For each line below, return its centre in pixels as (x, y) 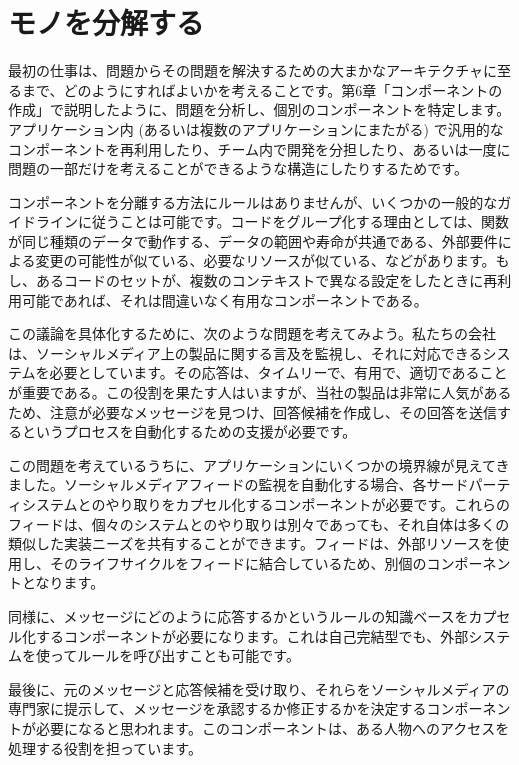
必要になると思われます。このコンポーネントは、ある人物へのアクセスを (272, 727)
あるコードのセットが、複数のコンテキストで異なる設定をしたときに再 (266, 280)
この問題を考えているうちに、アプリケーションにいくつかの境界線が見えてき (259, 464)
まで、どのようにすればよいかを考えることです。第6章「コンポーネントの (262, 89)
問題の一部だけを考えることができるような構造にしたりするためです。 (238, 168)
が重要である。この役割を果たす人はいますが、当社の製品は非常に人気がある (260, 392)
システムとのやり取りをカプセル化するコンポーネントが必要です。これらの (266, 504)
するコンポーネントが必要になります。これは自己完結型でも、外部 (252, 635)
